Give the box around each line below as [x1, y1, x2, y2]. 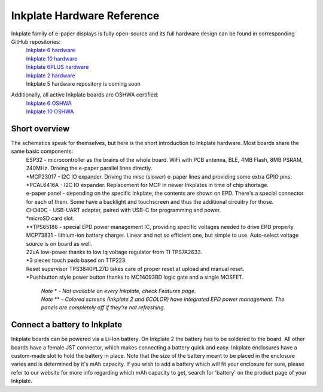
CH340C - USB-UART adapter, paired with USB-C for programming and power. [26, 207, 221, 214]
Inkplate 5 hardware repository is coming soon [26, 80, 141, 87]
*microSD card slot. [26, 215, 75, 222]
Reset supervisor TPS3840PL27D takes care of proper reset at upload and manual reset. [26, 265, 245, 272]
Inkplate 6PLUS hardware [26, 64, 89, 71]
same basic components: [11, 147, 74, 155]
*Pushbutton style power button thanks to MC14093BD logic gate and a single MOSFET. [26, 273, 244, 281]
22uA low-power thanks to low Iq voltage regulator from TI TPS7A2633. [26, 249, 203, 256]
